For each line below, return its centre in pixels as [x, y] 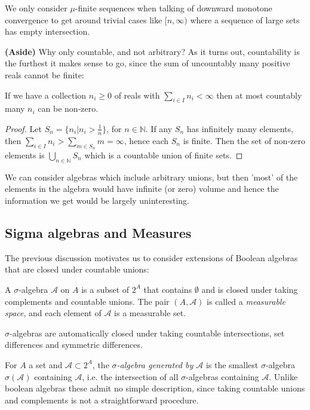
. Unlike [283, 376]
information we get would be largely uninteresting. [97, 200]
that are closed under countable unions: [77, 269]
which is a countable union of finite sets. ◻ [164, 154]
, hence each [146, 140]
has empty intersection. [47, 31]
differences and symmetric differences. [74, 345]
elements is [25, 154]
